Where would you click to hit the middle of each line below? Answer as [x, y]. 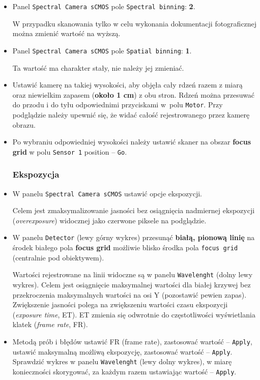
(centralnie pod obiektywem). [58, 257]
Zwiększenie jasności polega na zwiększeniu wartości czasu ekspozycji [120, 304]
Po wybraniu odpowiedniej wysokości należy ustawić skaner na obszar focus [132, 142]
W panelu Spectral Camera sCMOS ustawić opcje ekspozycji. [107, 193]
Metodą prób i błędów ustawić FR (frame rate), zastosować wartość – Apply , [132, 341]
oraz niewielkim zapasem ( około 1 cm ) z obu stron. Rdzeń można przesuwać [134, 94]
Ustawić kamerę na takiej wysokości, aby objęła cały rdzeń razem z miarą [127, 85]
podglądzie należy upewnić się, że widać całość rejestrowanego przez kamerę [131, 114]
